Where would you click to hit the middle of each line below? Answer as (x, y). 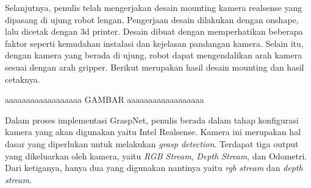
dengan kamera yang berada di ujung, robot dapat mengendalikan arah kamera (154, 55)
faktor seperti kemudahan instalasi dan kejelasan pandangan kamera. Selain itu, (154, 43)
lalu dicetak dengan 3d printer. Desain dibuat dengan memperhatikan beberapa (154, 31)
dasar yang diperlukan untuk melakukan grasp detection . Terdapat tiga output (152, 143)
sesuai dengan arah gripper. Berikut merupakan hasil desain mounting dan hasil (155, 67)
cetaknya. (23, 79)
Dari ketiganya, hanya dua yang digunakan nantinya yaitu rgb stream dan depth (154, 168)
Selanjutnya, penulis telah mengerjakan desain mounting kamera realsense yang (154, 7)
